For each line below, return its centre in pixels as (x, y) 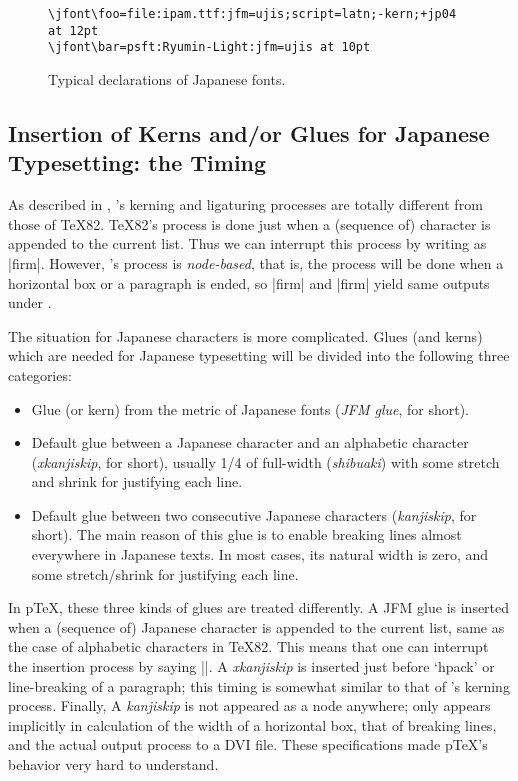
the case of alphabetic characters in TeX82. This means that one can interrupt (248, 646)
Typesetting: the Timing (137, 162)
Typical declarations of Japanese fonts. (167, 78)
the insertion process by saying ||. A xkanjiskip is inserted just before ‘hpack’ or (251, 666)
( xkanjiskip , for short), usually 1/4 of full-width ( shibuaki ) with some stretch (265, 461)
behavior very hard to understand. (113, 764)
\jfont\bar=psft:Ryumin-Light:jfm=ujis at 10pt (209, 47)
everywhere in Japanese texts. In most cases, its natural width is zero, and (260, 554)
